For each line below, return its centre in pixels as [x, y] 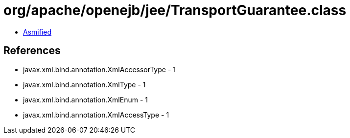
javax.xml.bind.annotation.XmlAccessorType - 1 [99, 69]
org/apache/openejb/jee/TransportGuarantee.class [175, 10]
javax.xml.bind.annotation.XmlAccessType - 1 [96, 115]
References [32, 51]
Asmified [37, 32]
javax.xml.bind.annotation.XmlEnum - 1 [85, 99]
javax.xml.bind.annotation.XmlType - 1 [84, 84]
